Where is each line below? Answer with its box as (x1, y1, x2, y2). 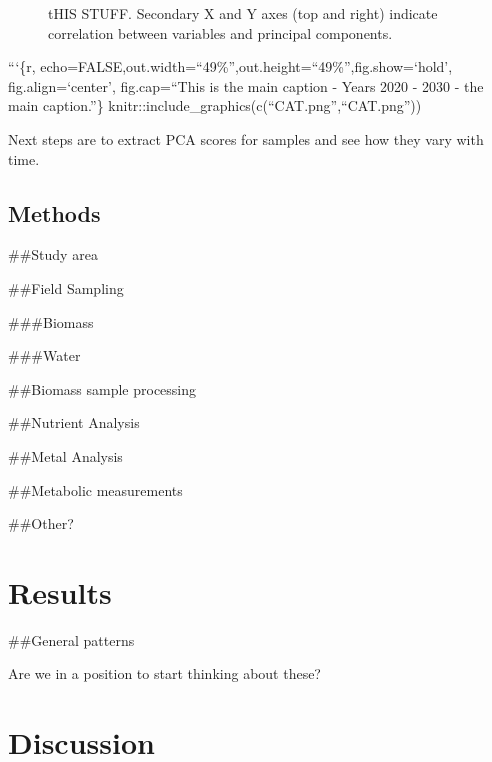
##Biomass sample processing (8, 378, 197, 399)
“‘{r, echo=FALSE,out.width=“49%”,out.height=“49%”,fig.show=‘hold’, (8, 56, 453, 77)
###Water (8, 345, 81, 366)
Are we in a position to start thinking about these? (8, 663, 321, 684)
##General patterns (8, 629, 135, 650)
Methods (8, 197, 101, 228)
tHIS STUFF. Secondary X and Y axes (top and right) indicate (48, 3, 438, 23)
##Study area (8, 244, 98, 265)
